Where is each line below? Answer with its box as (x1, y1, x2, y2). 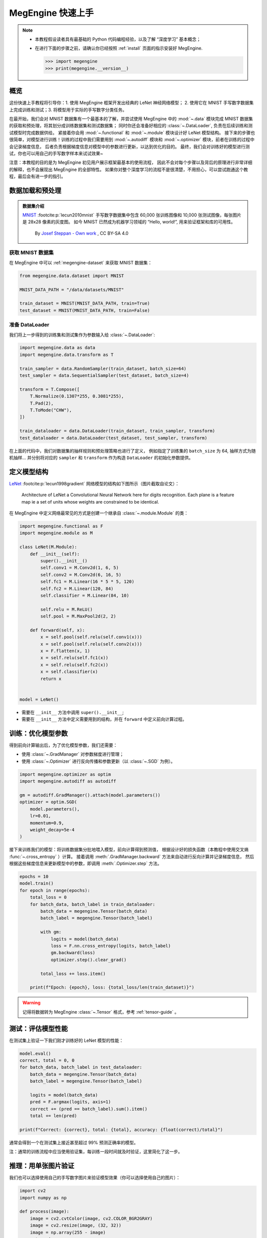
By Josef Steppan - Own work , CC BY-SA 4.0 (35, 230, 129, 236)
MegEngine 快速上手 (9, 7, 94, 18)
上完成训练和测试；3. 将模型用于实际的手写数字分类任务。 (9, 106, 127, 112)
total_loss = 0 (30, 894, 67, 900)
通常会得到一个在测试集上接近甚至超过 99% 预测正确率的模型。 (9, 1139, 138, 1145)
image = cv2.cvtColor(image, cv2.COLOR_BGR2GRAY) (30, 1216, 153, 1221)
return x (40, 676, 62, 681)
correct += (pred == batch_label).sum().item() (30, 1106, 148, 1112)
